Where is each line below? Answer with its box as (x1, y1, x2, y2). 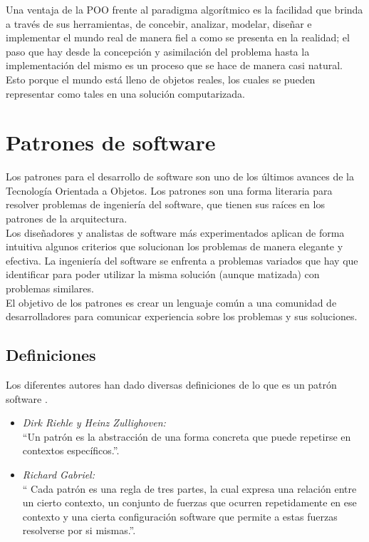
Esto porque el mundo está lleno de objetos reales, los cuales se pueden (6, 71, 316, 86)
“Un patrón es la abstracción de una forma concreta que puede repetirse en (22, 429, 351, 444)
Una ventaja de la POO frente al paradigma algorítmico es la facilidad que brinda (6, 2, 363, 16)
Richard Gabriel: (22, 466, 95, 481)
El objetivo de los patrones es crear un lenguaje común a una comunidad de (6, 295, 337, 310)
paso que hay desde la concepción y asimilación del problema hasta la (6, 44, 310, 58)
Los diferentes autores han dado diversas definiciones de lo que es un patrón (6, 377, 337, 392)
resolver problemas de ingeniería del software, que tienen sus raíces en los (6, 197, 325, 212)
